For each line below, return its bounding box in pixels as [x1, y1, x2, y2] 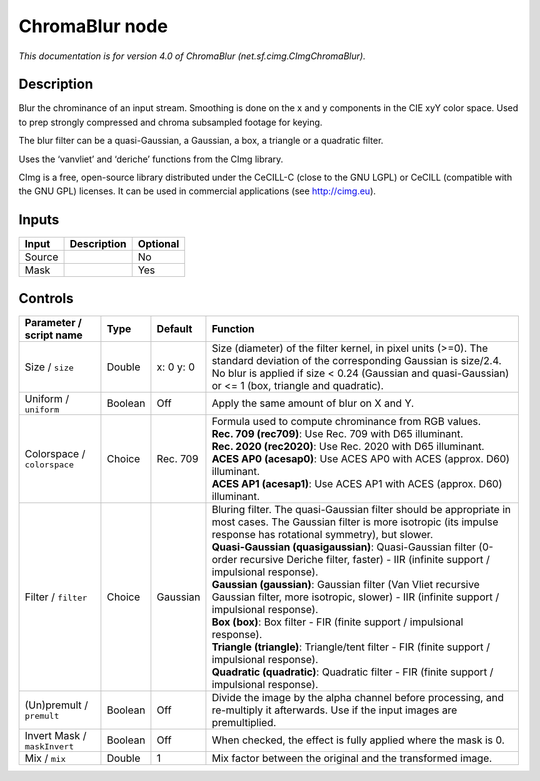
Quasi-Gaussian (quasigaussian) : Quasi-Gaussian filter [211, 540, 477, 554]
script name [24, 328, 84, 342]
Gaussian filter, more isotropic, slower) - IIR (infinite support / [211, 590, 500, 604]
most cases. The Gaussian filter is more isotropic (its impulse [211, 515, 499, 529]
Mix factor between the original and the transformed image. [211, 751, 493, 765]
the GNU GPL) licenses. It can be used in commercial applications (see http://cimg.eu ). [18, 185, 377, 197]
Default [156, 321, 193, 335]
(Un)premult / [24, 698, 89, 712]
